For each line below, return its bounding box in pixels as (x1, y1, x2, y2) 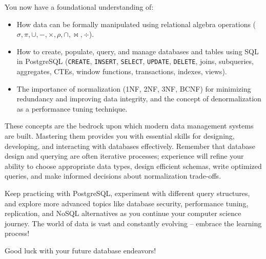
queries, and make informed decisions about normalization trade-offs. (5, 170, 221, 181)
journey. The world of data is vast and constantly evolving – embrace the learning (5, 218, 262, 228)
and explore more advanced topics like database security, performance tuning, (5, 198, 249, 208)
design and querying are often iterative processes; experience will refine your (5, 150, 244, 161)
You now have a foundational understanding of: (5, 2, 154, 12)
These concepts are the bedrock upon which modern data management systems (5, 120, 254, 131)
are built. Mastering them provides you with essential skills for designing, (5, 131, 235, 141)
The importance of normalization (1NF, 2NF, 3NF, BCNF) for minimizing (16, 83, 251, 94)
